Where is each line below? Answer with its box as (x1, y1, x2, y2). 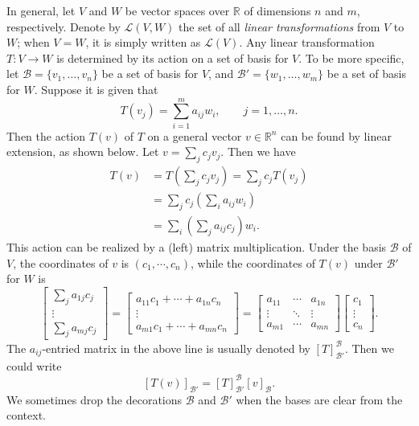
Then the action (6, 127, 85, 144)
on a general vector (147, 127, 242, 144)
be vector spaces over (125, 2, 230, 18)
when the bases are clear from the (236, 391, 403, 408)
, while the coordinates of (191, 254, 315, 271)
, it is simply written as (85, 34, 201, 51)
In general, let (6, 2, 76, 18)
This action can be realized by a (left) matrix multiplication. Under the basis (6, 238, 387, 255)
